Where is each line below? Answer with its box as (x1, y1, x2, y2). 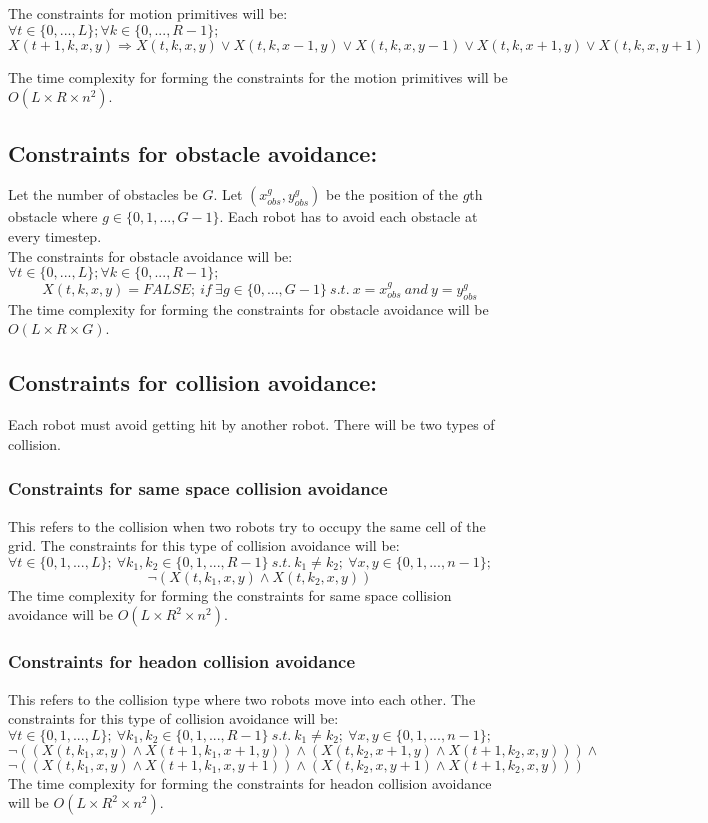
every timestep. (8, 225, 102, 246)
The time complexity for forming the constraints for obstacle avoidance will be (8, 298, 489, 319)
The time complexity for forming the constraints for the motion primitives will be (8, 66, 508, 87)
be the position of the (326, 184, 458, 205)
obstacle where (8, 206, 98, 227)
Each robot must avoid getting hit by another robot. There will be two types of (8, 414, 495, 435)
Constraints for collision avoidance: (8, 367, 378, 398)
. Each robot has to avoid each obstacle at (219, 206, 478, 227)
